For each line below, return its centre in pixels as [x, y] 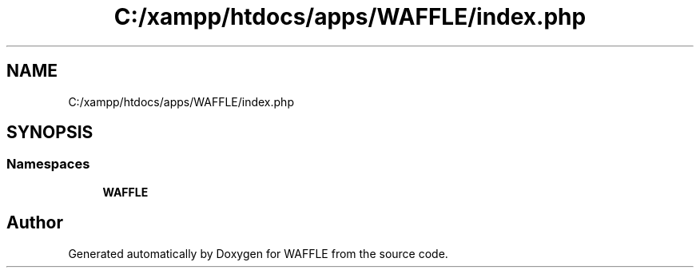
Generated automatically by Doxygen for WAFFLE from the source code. [258, 253]
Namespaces [48, 164]
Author [35, 223]
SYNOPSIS [50, 133]
